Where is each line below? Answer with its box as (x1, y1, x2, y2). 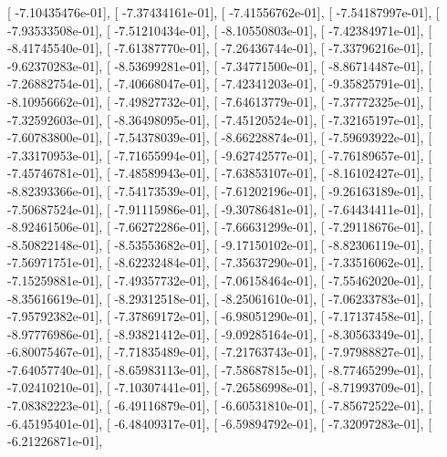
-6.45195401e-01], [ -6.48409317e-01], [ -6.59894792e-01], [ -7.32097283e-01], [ (7, 413, 432, 432)
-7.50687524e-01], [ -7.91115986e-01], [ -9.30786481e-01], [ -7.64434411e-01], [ (7, 199, 432, 218)
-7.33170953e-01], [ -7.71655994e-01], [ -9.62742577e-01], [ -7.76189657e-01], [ (7, 145, 432, 164)
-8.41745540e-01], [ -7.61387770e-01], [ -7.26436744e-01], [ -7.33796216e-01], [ (7, 38, 432, 57)
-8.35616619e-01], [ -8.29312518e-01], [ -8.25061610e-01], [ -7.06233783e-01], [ (7, 288, 432, 307)
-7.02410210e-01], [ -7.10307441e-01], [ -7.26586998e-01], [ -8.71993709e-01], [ (7, 378, 432, 397)
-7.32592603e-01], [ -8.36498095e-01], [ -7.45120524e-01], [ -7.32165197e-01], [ (7, 109, 432, 129)
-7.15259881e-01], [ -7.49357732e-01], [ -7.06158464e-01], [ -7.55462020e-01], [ (7, 270, 432, 289)
